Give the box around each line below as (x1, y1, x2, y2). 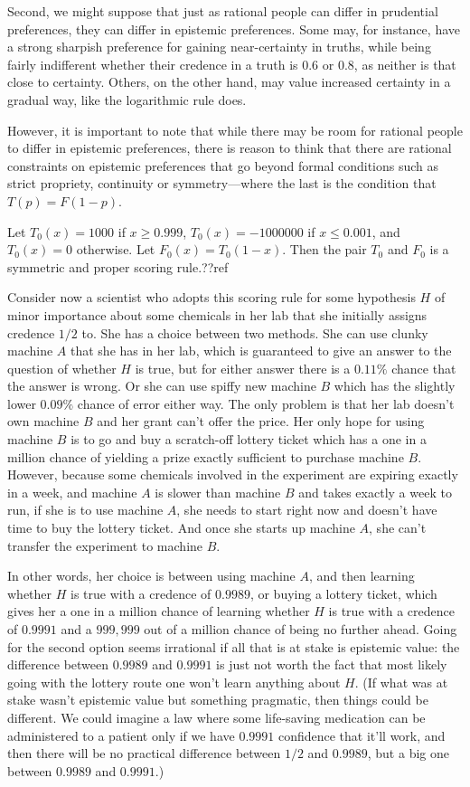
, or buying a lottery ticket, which (249, 583, 437, 602)
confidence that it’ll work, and (277, 725, 446, 744)
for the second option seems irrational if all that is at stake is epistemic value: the (7, 637, 460, 656)
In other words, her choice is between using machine (7, 566, 296, 585)
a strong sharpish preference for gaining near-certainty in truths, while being (7, 37, 431, 56)
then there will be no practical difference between (7, 744, 281, 763)
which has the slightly (334, 376, 456, 395)
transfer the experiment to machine (7, 536, 203, 555)
